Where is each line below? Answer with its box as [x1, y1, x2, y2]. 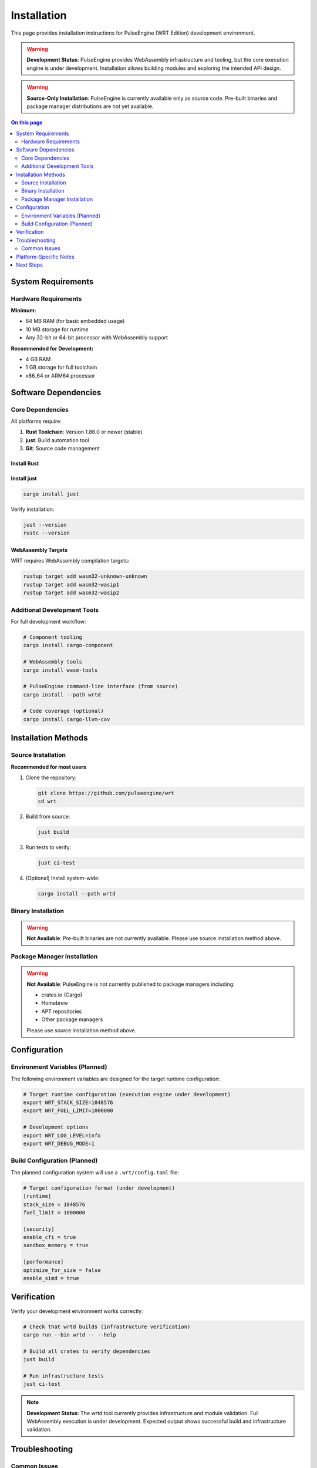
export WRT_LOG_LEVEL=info [23, 1132, 101, 1139]
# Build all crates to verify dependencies [23, 1348, 151, 1355]
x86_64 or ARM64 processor [25, 372, 95, 379]
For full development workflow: [11, 618, 86, 625]
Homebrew [41, 999, 69, 1006]
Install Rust [11, 460, 39, 467]
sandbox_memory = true [23, 1242, 89, 1249]
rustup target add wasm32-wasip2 [23, 590, 120, 596]
